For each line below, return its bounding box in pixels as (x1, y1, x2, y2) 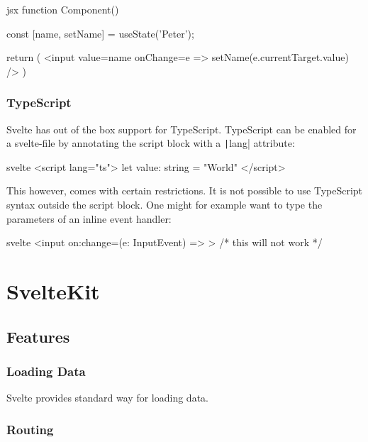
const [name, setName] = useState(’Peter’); (6, 26, 194, 40)
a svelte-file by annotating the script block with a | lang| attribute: (6, 136, 295, 150)
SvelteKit (6, 277, 100, 305)
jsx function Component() (6, 2, 119, 16)
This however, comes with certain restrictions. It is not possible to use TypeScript (6, 183, 363, 198)
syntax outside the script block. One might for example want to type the (6, 197, 323, 212)
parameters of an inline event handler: (6, 211, 172, 226)
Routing (6, 420, 54, 438)
